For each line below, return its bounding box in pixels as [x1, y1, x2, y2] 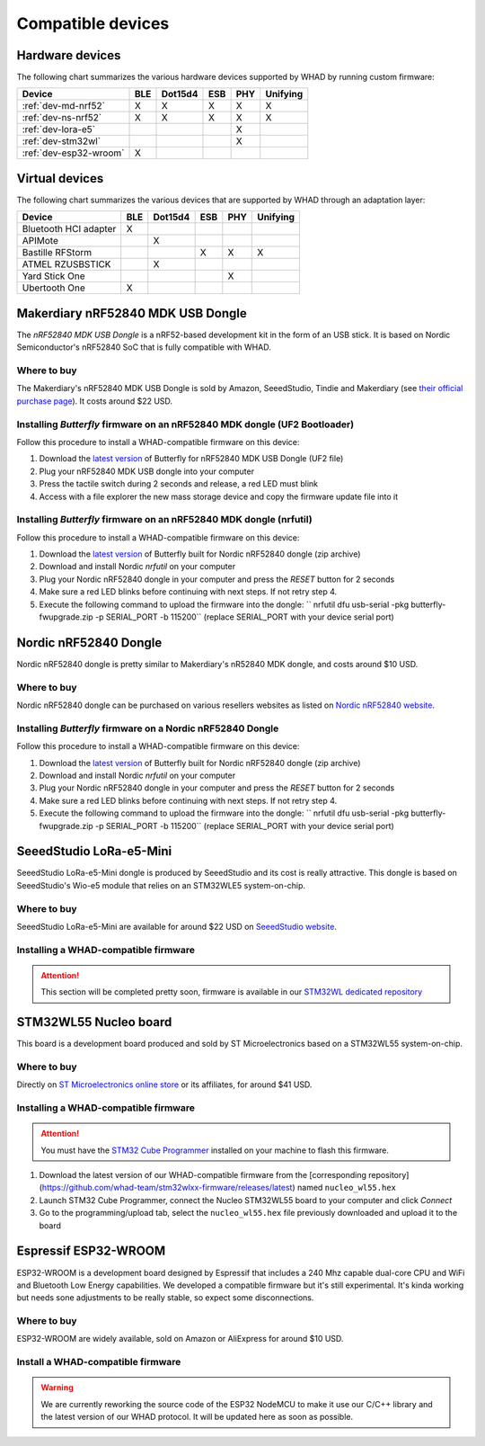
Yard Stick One [22, 270, 85, 282]
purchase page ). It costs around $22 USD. [16, 396, 173, 406]
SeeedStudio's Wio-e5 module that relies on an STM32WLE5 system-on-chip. [16, 879, 305, 890]
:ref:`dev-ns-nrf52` [22, 112, 102, 124]
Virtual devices [16, 171, 104, 186]
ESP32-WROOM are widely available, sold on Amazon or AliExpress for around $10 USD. [16, 1334, 344, 1344]
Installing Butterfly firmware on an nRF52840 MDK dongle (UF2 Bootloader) [16, 418, 355, 431]
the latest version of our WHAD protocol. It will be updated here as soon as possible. [40, 1412, 354, 1423]
